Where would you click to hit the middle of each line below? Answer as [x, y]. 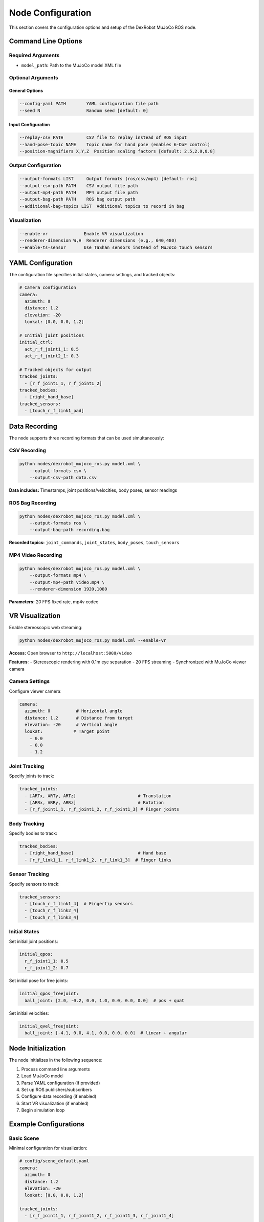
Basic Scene [24, 1138]
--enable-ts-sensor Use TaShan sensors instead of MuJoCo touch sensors [116, 247]
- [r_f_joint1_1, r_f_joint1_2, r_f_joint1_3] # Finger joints [102, 809]
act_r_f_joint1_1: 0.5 [52, 349]
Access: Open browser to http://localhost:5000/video [70, 653]
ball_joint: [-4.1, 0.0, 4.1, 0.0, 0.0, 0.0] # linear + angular [106, 1033]
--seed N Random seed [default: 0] [84, 110]
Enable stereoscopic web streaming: [46, 627]
